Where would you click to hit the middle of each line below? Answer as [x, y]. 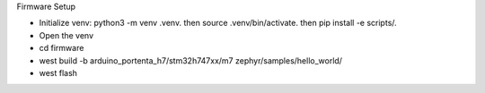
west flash [58, 72]
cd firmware [62, 48]
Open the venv [66, 35]
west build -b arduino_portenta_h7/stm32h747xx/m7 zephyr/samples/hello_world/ [191, 60]
